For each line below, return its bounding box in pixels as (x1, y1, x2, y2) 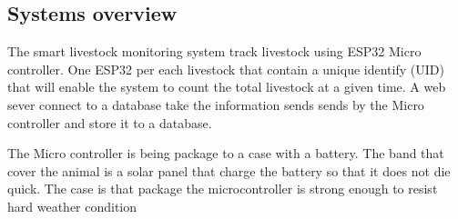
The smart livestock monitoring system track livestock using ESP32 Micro (7, 42, 422, 61)
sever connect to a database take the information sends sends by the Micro (7, 95, 424, 114)
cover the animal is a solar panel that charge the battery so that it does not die (7, 161, 451, 180)
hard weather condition (7, 196, 137, 215)
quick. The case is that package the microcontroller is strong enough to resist (7, 179, 438, 198)
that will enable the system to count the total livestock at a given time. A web (7, 77, 446, 96)
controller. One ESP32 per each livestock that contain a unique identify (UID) (7, 59, 444, 78)
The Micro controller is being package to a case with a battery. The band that (7, 144, 444, 163)
